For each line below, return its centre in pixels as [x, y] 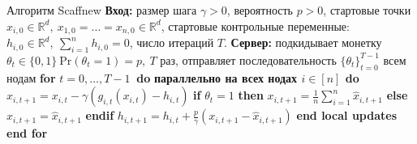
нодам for [31, 77]
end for [27, 133]
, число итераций [172, 42]
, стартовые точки [367, 10]
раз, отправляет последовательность [248, 59]
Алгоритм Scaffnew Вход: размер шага [102, 10]
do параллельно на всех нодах [217, 77]
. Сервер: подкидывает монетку [303, 42]
